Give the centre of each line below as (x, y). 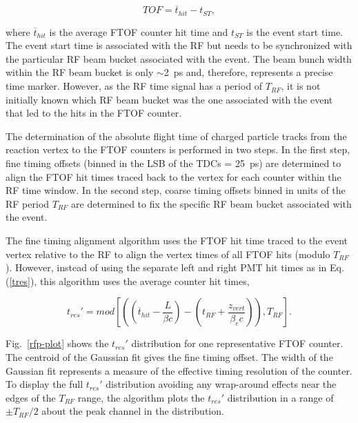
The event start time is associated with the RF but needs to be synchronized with (179, 45)
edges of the (31, 397)
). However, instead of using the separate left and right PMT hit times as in (166, 267)
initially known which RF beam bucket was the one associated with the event (169, 99)
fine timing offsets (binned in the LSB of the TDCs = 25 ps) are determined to (173, 163)
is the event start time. (295, 31)
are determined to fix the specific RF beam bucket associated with (211, 203)
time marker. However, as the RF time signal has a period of (134, 86)
